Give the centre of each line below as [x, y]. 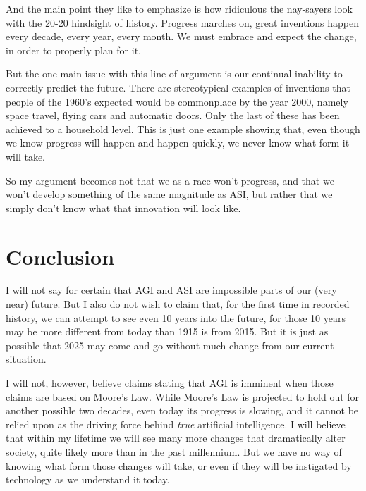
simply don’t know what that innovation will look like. [123, 207]
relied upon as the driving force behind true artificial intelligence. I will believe [176, 424]
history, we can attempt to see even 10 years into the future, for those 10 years [176, 317]
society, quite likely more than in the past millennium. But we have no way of [174, 451]
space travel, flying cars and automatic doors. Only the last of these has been [173, 115]
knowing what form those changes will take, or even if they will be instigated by [179, 465]
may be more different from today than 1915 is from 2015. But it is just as [167, 331]
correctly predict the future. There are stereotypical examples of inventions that [178, 87]
